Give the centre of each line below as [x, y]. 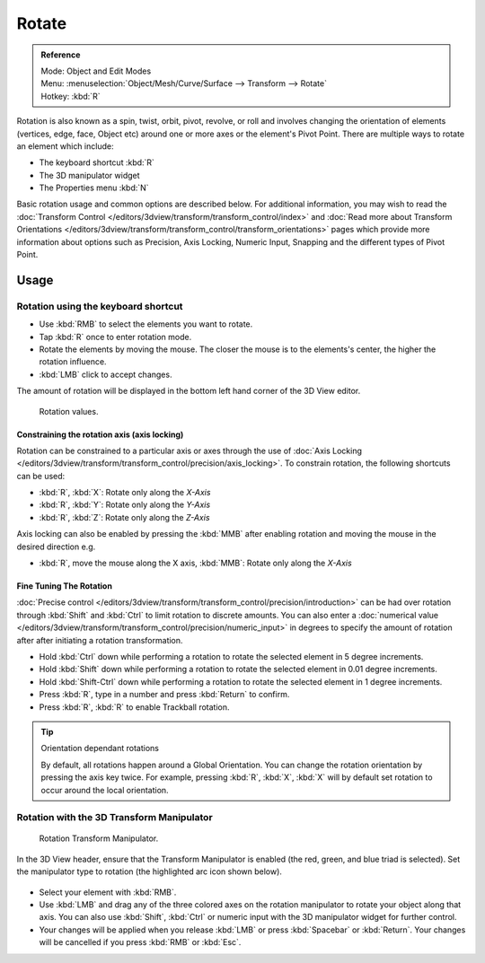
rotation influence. [73, 362]
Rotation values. [69, 411]
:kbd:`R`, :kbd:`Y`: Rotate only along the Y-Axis [125, 505]
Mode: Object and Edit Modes [96, 71]
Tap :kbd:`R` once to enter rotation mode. [115, 337]
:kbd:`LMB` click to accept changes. [106, 374]
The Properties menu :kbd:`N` [94, 188]
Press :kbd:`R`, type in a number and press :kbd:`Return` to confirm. [164, 695]
